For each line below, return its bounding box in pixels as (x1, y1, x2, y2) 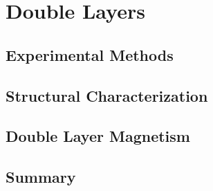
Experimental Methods (6, 44, 174, 65)
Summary (6, 166, 76, 188)
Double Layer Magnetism (6, 125, 190, 147)
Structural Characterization (6, 84, 208, 106)
